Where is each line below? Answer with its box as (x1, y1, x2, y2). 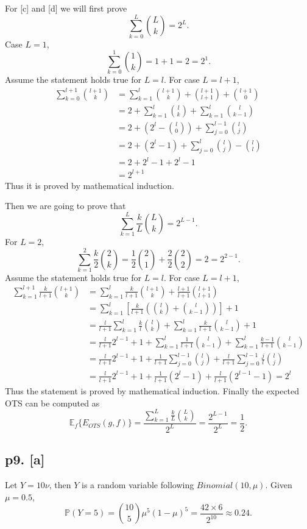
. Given (265, 478, 292, 491)
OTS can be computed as (5, 396, 100, 409)
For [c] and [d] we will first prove (5, 2, 127, 14)
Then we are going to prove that (5, 199, 126, 212)
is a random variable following (82, 478, 194, 491)
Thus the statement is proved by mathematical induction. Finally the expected (5, 384, 300, 397)
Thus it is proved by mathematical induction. (5, 179, 174, 191)
